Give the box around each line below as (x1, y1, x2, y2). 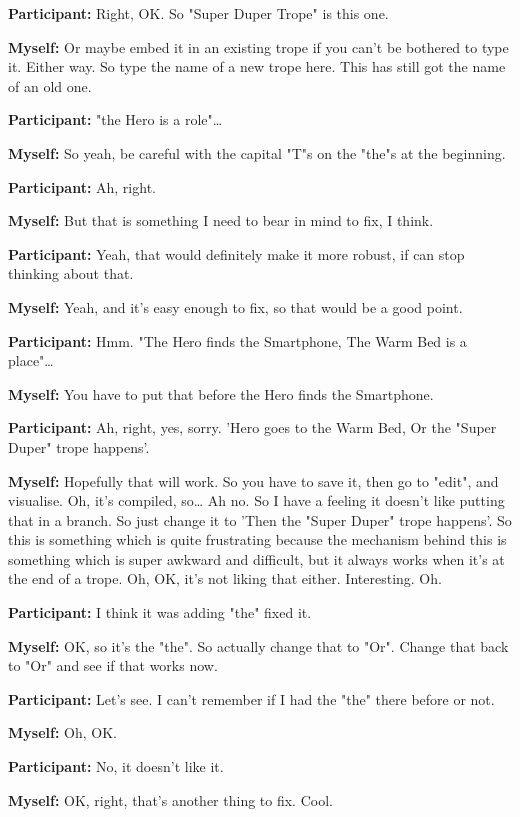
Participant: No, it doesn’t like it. (8, 756, 224, 777)
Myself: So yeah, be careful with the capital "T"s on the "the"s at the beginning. (8, 142, 506, 163)
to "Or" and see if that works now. (8, 655, 218, 676)
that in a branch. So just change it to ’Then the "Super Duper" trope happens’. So (8, 509, 512, 530)
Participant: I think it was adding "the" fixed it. (8, 602, 312, 623)
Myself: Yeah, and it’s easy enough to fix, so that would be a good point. (8, 296, 463, 317)
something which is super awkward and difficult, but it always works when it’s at (8, 548, 505, 569)
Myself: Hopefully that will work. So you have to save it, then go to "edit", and (8, 470, 499, 491)
